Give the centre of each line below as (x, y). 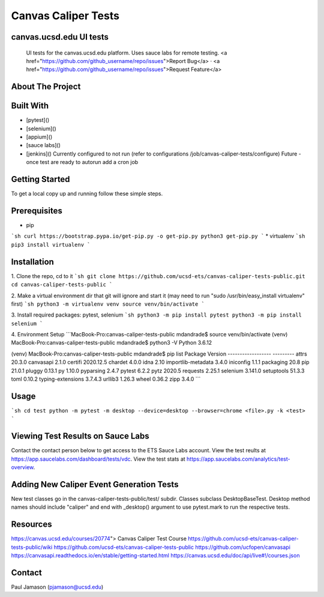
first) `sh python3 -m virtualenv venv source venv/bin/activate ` (108, 304)
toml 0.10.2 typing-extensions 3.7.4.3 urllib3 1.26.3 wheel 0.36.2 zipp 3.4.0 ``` (106, 379)
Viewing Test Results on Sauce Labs (80, 436)
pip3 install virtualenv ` (51, 244)
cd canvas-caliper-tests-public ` (62, 285)
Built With (30, 106)
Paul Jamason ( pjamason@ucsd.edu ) (57, 587)
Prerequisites (37, 211)
